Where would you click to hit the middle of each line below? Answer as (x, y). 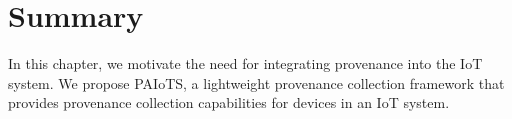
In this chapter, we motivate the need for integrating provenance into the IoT (245, 63)
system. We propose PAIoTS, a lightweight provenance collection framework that (256, 82)
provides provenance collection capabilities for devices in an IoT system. (229, 102)
